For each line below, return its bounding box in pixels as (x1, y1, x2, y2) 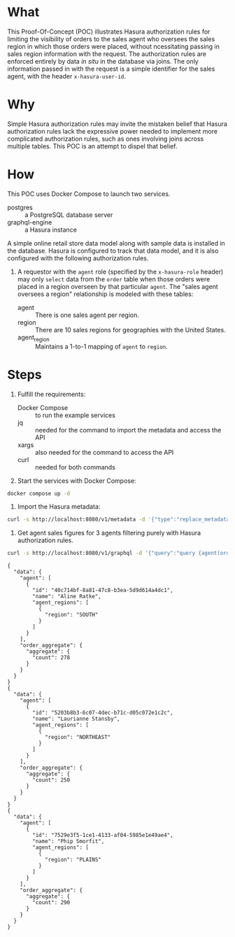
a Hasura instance (24, 225, 77, 234)
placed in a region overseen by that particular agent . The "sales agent (17, 282, 218, 290)
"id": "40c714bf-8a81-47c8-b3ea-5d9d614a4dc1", (32, 587, 173, 594)
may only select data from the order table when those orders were (17, 274, 211, 283)
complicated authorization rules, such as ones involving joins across (7, 134, 204, 143)
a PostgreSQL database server (24, 211, 113, 219)
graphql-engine (7, 218, 52, 226)
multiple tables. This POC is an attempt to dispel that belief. (7, 141, 178, 150)
